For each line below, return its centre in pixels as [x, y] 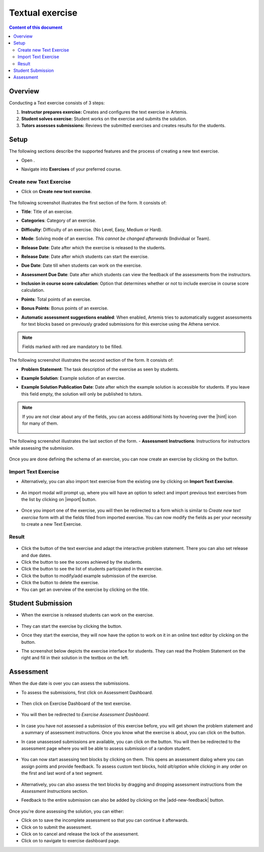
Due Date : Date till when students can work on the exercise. [82, 265]
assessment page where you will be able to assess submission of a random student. [106, 748]
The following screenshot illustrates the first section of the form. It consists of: [88, 202]
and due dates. [36, 555]
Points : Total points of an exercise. [56, 299]
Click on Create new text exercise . [56, 192]
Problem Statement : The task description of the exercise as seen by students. [100, 369]
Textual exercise [43, 13]
